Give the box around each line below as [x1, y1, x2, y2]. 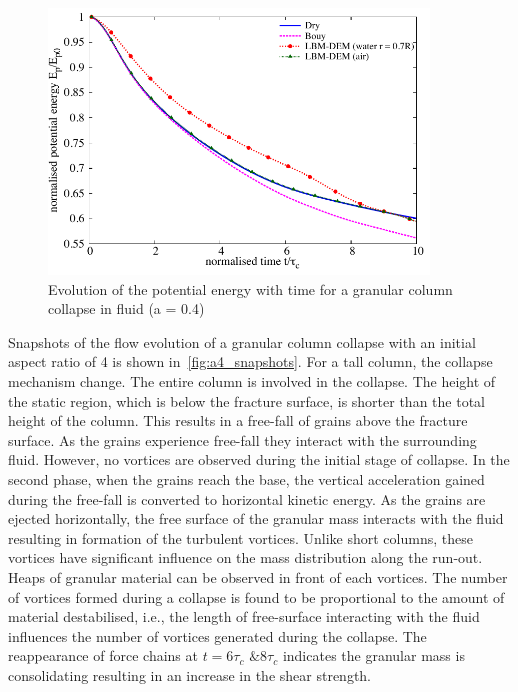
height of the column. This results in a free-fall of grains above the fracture [8, 410, 468, 431]
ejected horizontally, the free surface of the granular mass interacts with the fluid [8, 508, 504, 529]
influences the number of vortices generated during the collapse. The [8, 625, 427, 646]
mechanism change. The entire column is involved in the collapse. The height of [8, 371, 496, 392]
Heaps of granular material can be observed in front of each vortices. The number [8, 567, 508, 588]
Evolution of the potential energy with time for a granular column [48, 278, 453, 299]
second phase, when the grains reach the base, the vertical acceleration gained [8, 469, 485, 490]
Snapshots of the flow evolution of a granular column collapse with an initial [8, 331, 476, 352]
